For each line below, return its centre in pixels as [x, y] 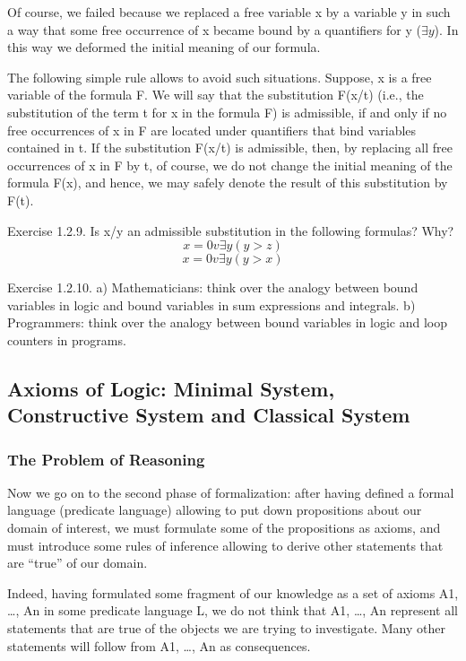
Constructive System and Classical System [209, 415]
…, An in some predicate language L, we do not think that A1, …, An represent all [233, 610]
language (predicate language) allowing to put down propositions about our [215, 510]
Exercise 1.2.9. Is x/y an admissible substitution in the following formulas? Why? [231, 230]
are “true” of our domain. [78, 563]
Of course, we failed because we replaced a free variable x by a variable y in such [229, 12]
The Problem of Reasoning [106, 459]
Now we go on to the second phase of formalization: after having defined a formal [231, 492]
